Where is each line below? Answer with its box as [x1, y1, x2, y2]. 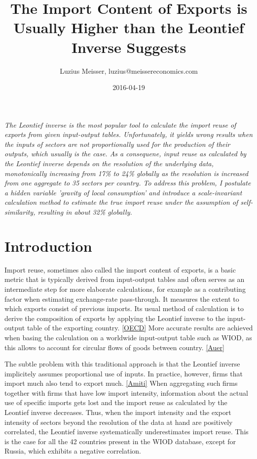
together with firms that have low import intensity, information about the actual [4, 387, 248, 398]
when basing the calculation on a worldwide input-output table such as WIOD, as [4, 332, 252, 342]
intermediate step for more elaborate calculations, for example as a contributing [4, 283, 246, 294]
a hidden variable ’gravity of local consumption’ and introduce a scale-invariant [4, 187, 242, 197]
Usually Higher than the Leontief [13, 17, 244, 38]
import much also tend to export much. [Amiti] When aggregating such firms [4, 378, 238, 388]
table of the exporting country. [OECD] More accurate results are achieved [27, 322, 253, 333]
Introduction [4, 235, 92, 256]
